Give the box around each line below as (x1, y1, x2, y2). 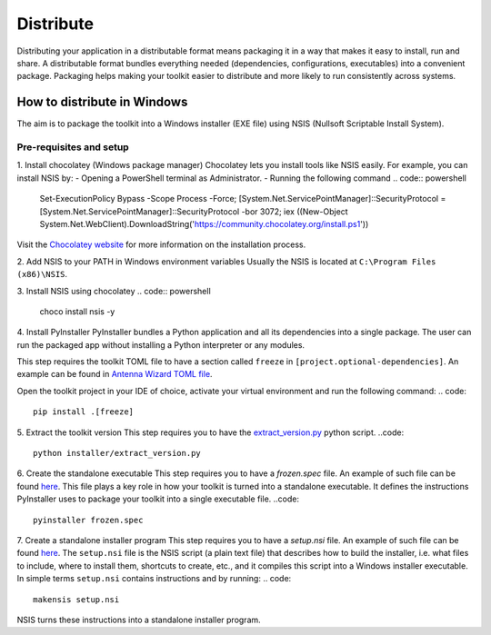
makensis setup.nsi (33, 594, 120, 604)
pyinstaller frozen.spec (33, 514, 144, 525)
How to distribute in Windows (16, 94, 188, 110)
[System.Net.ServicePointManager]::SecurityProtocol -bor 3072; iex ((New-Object (39, 205, 349, 217)
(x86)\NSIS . (16, 269, 68, 280)
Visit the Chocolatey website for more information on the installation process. (16, 239, 306, 250)
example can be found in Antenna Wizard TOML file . (16, 369, 213, 380)
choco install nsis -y (39, 305, 115, 317)
